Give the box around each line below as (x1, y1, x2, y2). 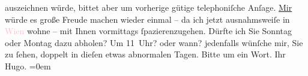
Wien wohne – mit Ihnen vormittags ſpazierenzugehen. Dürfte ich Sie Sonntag (5, 25, 292, 37)
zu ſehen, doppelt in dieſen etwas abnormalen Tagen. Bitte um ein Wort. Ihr (5, 48, 286, 60)
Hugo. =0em (5, 59, 51, 72)
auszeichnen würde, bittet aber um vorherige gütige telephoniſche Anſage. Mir (5, 1, 292, 13)
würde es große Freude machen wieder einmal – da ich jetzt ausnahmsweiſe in (5, 13, 290, 25)
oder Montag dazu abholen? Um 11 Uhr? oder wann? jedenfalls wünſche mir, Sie (5, 36, 303, 48)
